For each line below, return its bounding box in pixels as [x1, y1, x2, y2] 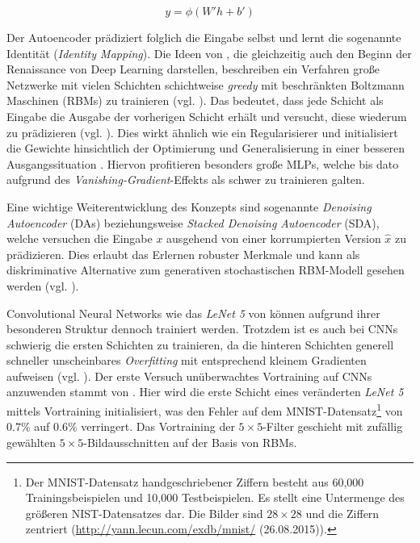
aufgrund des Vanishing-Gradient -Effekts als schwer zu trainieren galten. [6, 171, 365, 188]
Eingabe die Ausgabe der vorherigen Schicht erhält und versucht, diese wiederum [6, 107, 407, 124]
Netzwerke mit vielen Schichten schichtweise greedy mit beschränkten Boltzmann [6, 76, 405, 93]
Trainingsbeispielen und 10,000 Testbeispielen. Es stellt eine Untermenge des [25, 489, 405, 506]
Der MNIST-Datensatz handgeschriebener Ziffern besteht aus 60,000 [25, 473, 364, 490]
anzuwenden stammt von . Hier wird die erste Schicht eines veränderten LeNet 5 [6, 383, 404, 400]
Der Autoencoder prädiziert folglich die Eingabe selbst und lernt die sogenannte [6, 29, 401, 45]
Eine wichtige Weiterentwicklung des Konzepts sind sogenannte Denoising [6, 198, 372, 215]
